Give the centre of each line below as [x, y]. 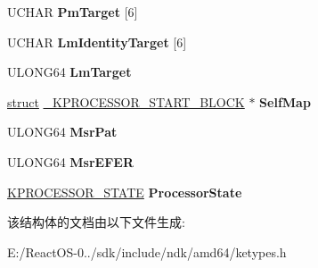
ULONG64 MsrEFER [70, 161]
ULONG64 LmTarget [69, 72]
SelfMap [285, 101]
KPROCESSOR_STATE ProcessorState [125, 192]
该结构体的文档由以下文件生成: [96, 222]
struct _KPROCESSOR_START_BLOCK [126, 101]
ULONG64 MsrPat [62, 132]
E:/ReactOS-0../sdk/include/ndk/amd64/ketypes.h [147, 251]
